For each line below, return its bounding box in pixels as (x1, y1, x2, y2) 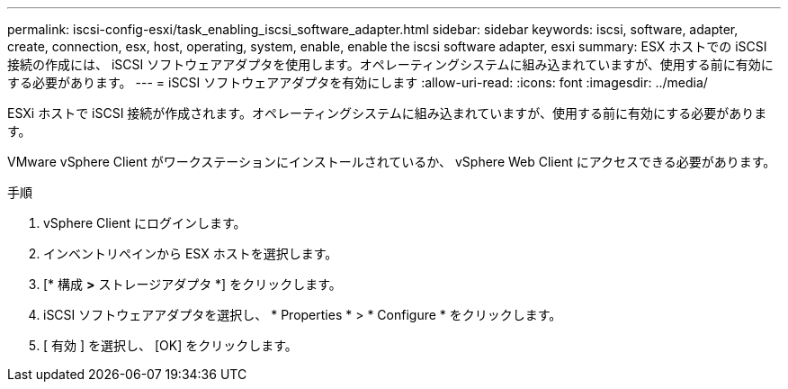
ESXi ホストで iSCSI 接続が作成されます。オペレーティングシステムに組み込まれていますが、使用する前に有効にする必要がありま (7, 105, 767, 121)
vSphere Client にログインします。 (43, 215, 246, 231)
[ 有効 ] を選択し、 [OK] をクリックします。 (43, 338, 298, 353)
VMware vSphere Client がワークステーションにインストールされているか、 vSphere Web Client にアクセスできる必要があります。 (7, 154, 776, 169)
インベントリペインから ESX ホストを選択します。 (43, 246, 338, 261)
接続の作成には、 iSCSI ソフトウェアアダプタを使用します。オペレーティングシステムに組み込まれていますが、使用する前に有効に (7, 57, 774, 72)
